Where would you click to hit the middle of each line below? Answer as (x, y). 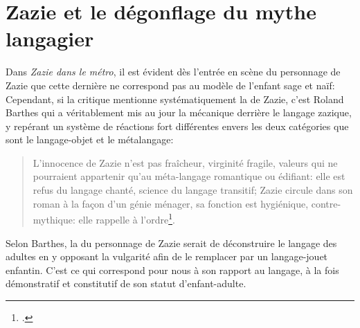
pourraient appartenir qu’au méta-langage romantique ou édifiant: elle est (189, 176)
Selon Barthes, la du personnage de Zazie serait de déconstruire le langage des (171, 243)
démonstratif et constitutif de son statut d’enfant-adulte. (126, 283)
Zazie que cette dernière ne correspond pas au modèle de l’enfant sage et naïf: (170, 85)
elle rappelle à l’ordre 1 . (127, 218)
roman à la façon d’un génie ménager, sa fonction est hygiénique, (171, 203)
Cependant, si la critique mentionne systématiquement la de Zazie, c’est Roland (175, 99)
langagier (50, 38)
